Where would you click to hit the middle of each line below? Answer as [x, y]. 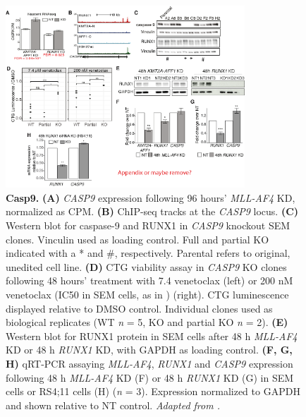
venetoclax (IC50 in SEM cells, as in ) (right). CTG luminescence [147, 295]
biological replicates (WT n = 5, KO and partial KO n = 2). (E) [147, 322]
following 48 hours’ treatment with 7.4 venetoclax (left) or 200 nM [149, 280]
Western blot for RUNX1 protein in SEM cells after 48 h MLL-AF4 [152, 336]
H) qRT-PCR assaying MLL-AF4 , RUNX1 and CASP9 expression [149, 363]
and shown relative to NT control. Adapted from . [113, 405]
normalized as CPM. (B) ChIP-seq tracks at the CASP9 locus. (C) [152, 211]
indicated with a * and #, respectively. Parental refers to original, [148, 253]
